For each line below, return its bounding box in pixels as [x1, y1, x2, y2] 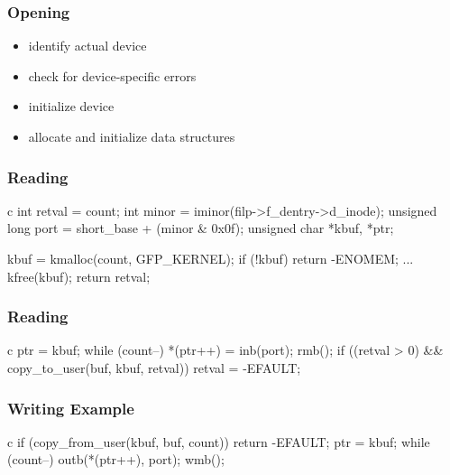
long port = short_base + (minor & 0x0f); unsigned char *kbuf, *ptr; [7, 219, 394, 237]
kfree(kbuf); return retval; [7, 266, 151, 285]
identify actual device [28, 36, 147, 55]
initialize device [28, 97, 115, 116]
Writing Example [7, 396, 134, 419]
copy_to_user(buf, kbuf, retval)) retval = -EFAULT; [7, 359, 301, 377]
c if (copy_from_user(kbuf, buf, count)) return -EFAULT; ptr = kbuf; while [7, 432, 430, 451]
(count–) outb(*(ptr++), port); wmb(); [7, 450, 225, 469]
